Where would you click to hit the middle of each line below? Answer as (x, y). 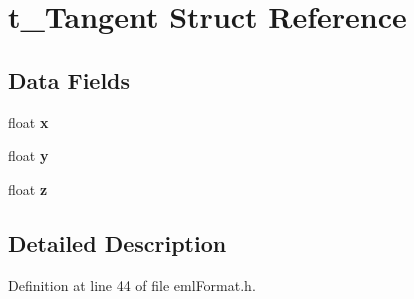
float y (28, 155)
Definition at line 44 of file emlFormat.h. (132, 284)
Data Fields (69, 79)
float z (28, 188)
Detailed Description (117, 242)
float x (28, 121)
